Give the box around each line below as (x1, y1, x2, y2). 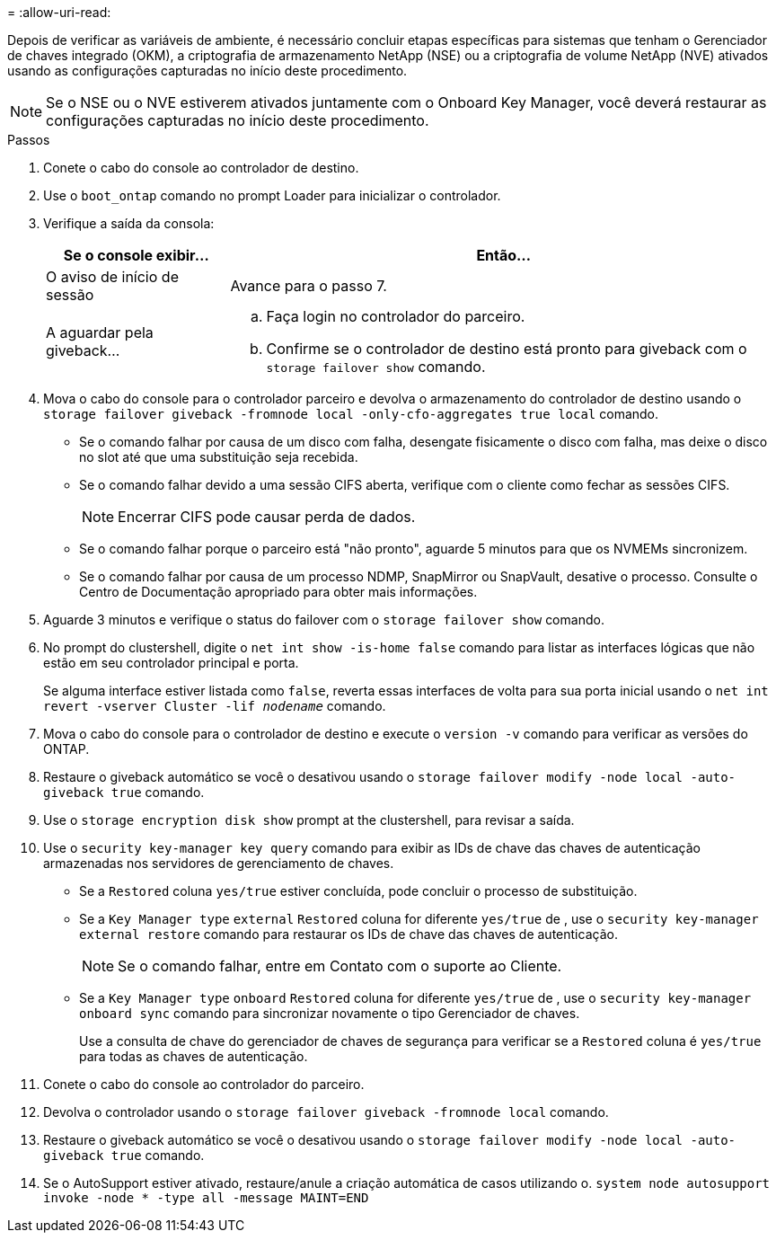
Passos (7, 132, 50, 147)
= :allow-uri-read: (7, 4, 111, 20)
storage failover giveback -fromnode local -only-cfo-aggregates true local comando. (43, 406, 659, 421)
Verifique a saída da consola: (43, 216, 215, 231)
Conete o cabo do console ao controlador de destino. (43, 160, 359, 175)
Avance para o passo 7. (230, 277, 387, 295)
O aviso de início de (46, 268, 179, 286)
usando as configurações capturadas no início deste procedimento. (7, 63, 408, 78)
